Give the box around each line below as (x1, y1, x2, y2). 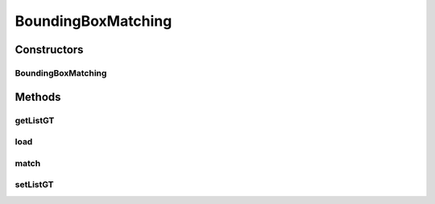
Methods (14, 90, 61, 104)
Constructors (14, 43, 84, 56)
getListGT (14, 114, 55, 126)
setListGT (14, 179, 54, 190)
